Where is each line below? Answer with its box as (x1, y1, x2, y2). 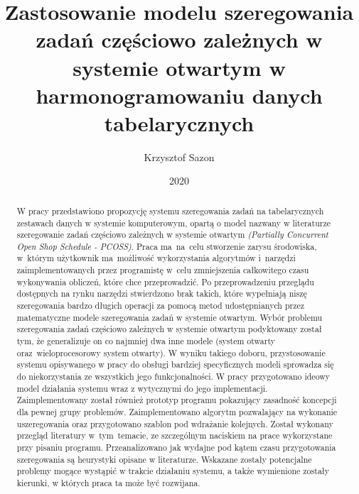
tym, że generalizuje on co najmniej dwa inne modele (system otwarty (16, 335, 275, 347)
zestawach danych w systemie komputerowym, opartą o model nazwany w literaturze (16, 216, 331, 229)
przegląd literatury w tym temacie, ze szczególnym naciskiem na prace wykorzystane (16, 429, 333, 441)
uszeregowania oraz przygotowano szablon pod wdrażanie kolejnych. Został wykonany (16, 417, 333, 429)
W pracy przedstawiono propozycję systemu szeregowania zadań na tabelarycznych (16, 204, 324, 216)
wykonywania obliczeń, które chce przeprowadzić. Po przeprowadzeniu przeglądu (16, 275, 314, 287)
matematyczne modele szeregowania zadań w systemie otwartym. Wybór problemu (16, 311, 323, 323)
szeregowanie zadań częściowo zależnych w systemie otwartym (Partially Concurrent (16, 229, 328, 241)
